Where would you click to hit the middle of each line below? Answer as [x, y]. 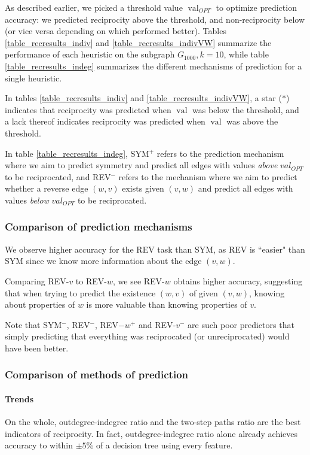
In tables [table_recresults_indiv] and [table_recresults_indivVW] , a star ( [143, 98]
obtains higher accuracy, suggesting [238, 280]
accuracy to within [39, 445]
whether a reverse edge [47, 188]
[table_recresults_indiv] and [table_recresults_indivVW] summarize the [138, 42]
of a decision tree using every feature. [164, 445]
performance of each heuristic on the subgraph [90, 54]
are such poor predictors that [241, 324]
